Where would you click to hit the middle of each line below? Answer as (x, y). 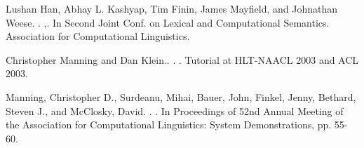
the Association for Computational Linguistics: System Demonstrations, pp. (169, 125)
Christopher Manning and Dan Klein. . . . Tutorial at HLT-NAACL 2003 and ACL (182, 59)
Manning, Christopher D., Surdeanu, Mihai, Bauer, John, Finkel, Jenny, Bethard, (181, 96)
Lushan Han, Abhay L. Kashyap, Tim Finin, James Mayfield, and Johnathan (171, 8)
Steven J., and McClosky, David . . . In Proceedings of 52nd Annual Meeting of (175, 110)
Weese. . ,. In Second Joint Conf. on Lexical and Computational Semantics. (168, 22)
